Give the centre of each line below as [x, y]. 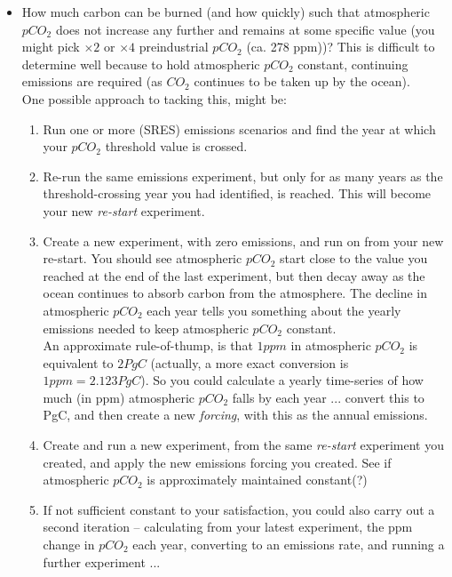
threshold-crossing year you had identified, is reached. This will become [237, 193]
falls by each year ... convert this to [328, 397]
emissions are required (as [92, 81]
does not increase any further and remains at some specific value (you [245, 29]
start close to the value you [354, 258]
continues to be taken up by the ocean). [302, 81]
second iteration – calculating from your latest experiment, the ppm [228, 527]
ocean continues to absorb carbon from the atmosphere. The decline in [235, 293]
